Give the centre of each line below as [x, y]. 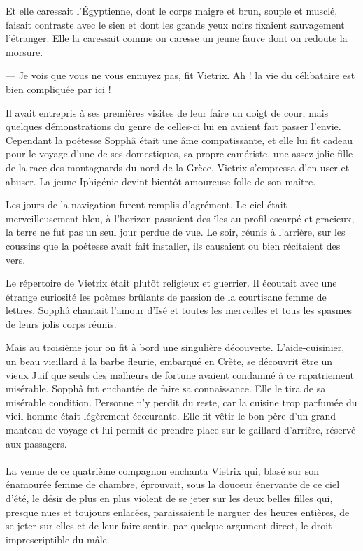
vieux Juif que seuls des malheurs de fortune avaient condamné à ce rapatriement [180, 374]
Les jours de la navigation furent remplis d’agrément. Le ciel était [147, 205]
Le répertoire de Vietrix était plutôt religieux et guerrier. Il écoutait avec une [171, 283]
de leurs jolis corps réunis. [61, 323]
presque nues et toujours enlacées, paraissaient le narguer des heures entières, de [178, 511]
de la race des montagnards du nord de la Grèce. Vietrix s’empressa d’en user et [178, 167]
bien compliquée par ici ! [58, 88]
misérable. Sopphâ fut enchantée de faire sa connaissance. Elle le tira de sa [166, 388]
